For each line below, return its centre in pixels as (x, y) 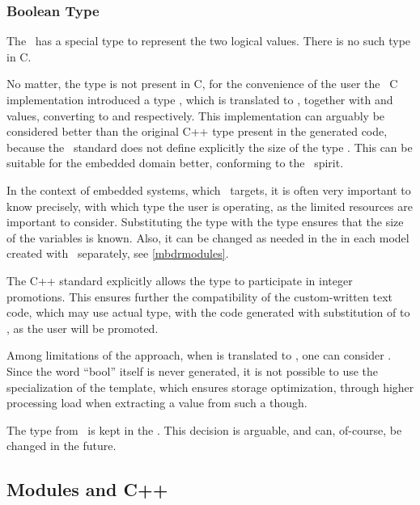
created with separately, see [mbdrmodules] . (118, 253)
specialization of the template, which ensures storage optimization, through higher (210, 387)
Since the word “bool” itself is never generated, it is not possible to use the (193, 370)
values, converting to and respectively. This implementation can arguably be (196, 115)
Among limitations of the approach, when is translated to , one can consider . (199, 355)
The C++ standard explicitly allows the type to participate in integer (180, 280)
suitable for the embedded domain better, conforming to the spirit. (175, 163)
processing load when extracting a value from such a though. (157, 403)
